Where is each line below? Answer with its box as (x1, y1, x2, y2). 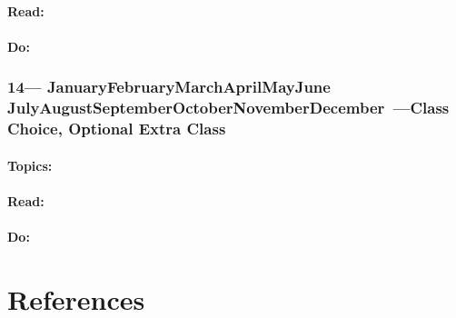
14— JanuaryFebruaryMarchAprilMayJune (7, 75, 331, 98)
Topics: (7, 155, 53, 174)
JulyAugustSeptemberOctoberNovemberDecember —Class (7, 96, 450, 119)
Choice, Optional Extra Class (7, 117, 226, 140)
